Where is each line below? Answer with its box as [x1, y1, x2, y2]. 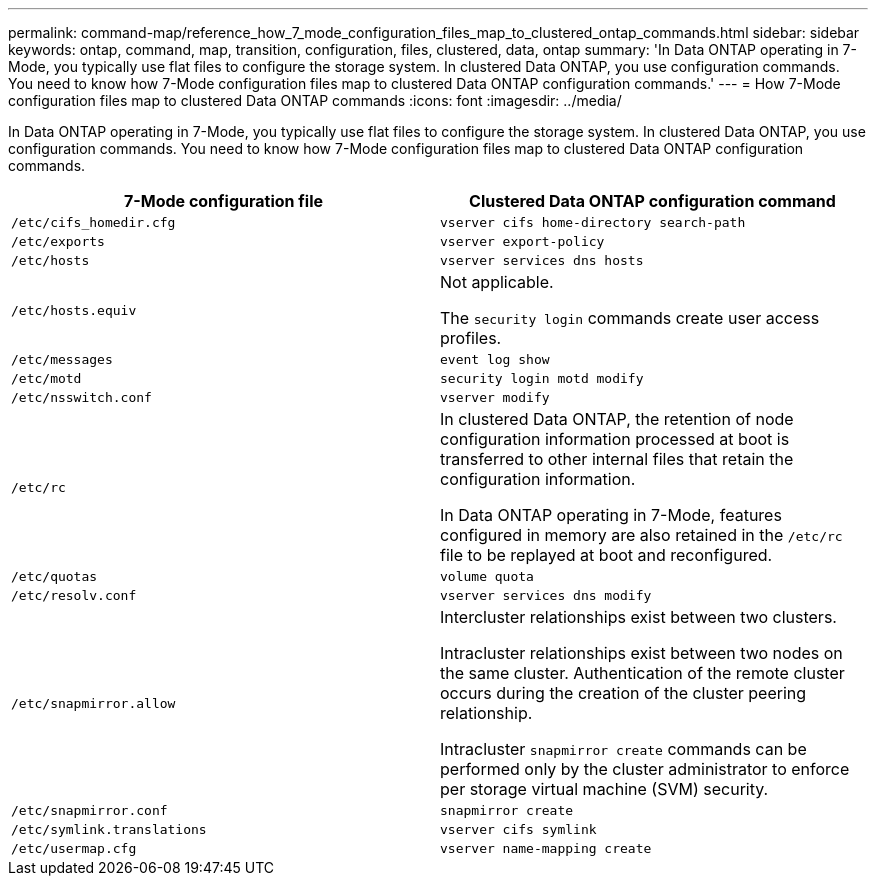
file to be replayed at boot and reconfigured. [440, 545, 773, 565]
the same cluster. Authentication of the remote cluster [440, 663, 845, 683]
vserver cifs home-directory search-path [440, 215, 746, 230]
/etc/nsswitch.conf [11, 390, 152, 405]
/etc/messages [11, 352, 113, 367]
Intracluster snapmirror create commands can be [440, 739, 807, 759]
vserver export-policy [440, 234, 605, 249]
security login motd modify [440, 371, 644, 386]
